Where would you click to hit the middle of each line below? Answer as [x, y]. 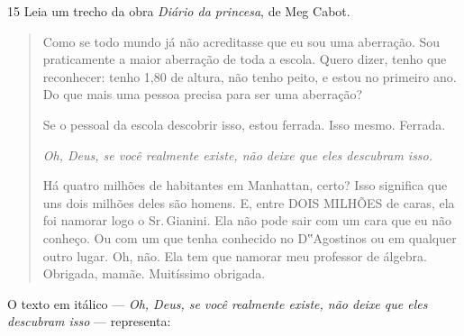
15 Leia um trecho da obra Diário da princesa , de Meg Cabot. [179, 11]
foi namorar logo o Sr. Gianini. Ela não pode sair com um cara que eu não [247, 220]
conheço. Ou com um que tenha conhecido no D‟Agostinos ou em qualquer [250, 237]
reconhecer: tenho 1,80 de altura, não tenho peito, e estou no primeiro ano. [250, 76]
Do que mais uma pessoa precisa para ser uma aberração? [203, 94]
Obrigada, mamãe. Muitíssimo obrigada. [154, 273]
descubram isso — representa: [89, 321]
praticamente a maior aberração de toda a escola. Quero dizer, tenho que [245, 59]
